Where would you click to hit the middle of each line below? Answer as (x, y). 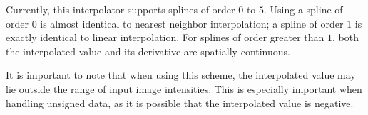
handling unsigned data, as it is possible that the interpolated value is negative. (180, 103)
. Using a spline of (303, 9)
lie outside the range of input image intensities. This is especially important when (184, 88)
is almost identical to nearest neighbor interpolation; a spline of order (192, 23)
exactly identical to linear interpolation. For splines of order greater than (165, 37)
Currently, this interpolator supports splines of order (121, 9)
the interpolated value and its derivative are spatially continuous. (148, 51)
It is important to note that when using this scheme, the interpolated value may (181, 75)
